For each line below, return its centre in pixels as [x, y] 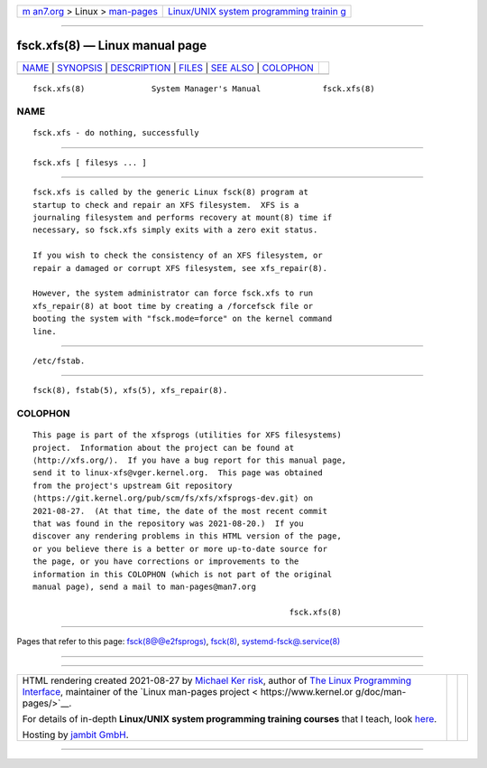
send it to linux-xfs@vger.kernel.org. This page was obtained [178, 473]
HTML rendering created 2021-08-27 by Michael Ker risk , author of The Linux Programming [217, 680]
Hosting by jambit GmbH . [76, 735]
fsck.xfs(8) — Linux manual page [112, 46]
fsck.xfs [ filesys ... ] [90, 162]
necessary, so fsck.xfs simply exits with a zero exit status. [175, 230]
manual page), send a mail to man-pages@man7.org [145, 586]
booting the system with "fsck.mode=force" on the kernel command [183, 319]
